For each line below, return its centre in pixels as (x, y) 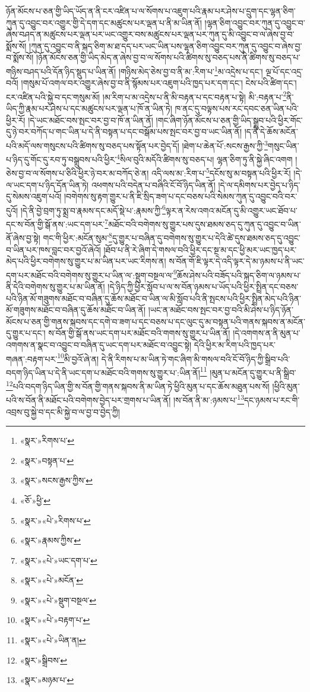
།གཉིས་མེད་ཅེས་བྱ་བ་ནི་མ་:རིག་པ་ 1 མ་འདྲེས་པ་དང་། (191, 70)
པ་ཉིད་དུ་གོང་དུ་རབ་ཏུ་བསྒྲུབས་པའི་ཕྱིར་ (61, 159)
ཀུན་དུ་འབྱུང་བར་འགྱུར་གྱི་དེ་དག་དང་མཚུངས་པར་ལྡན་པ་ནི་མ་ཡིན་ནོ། (104, 22)
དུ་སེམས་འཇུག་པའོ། (34, 196)
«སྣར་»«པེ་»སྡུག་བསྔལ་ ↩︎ (58, 600)
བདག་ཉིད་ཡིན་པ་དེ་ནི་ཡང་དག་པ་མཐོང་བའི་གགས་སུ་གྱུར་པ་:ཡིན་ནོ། (103, 372)
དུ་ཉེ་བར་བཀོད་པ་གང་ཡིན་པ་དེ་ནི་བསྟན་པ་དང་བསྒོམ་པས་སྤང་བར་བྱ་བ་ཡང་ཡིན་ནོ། (124, 132)
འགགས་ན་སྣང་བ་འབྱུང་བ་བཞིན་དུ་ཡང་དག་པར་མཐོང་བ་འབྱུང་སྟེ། (99, 344)
